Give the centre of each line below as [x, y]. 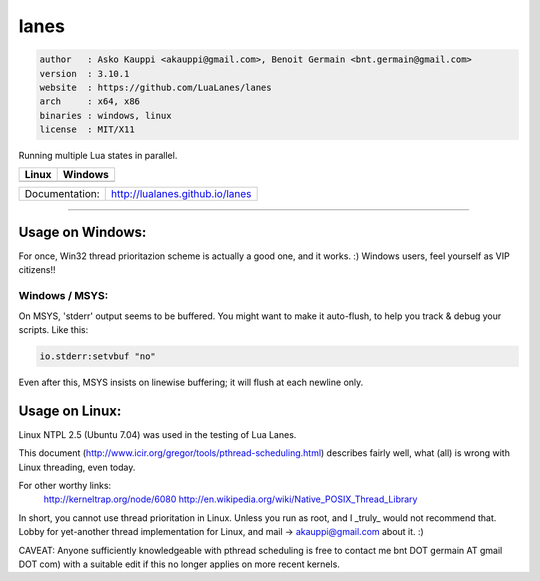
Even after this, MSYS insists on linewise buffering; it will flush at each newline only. [191, 382]
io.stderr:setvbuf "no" [98, 356]
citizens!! [37, 270]
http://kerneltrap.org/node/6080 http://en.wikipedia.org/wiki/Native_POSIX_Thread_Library [230, 499]
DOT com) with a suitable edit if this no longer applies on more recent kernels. [179, 564]
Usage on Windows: [82, 231]
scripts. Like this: [53, 329]
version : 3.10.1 [84, 73]
